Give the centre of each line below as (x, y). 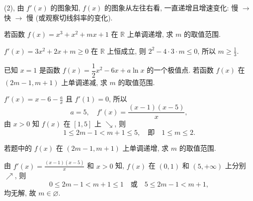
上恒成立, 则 (126, 50)
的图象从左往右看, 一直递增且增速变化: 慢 (171, 7)
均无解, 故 (20, 193)
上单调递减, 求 (84, 82)
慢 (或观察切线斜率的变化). (70, 17)
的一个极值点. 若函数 (180, 70)
